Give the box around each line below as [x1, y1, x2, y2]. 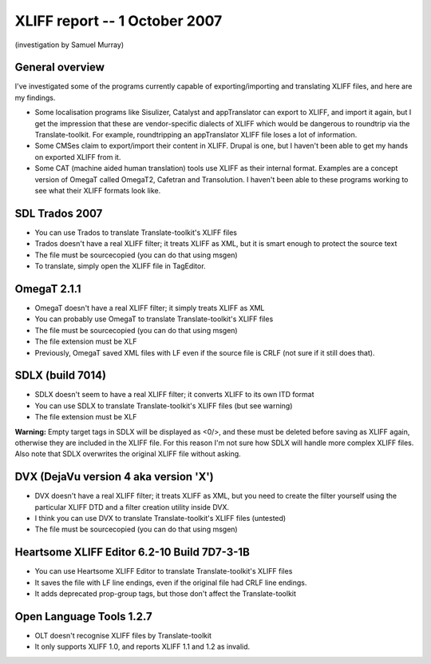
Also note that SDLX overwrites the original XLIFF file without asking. [14, 449, 241, 459]
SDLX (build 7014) [14, 368, 107, 383]
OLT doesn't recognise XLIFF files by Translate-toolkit [34, 631, 212, 641]
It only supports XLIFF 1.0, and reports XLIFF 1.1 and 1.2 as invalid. [34, 642, 251, 651]
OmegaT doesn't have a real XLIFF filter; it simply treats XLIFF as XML [34, 303, 265, 312]
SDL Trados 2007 [14, 206, 103, 220]
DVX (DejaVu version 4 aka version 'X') [14, 470, 215, 483]
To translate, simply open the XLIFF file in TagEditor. [34, 261, 207, 271]
